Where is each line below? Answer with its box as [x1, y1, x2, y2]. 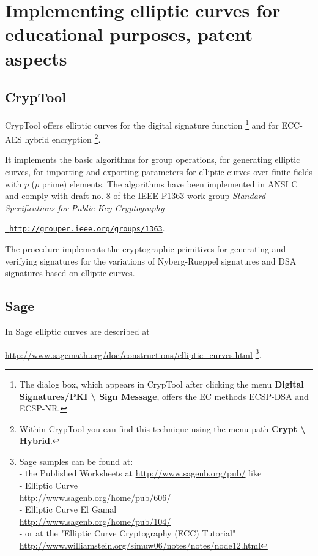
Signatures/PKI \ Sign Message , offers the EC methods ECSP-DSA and [19, 389, 309, 402]
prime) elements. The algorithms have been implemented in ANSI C [42, 177, 298, 190]
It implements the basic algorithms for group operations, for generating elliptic [5, 153, 300, 166]
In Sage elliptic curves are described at [5, 325, 150, 338]
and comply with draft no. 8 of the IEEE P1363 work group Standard [5, 189, 266, 202]
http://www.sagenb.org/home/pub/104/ [19, 514, 171, 527]
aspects [5, 45, 67, 70]
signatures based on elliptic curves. [5, 266, 135, 279]
